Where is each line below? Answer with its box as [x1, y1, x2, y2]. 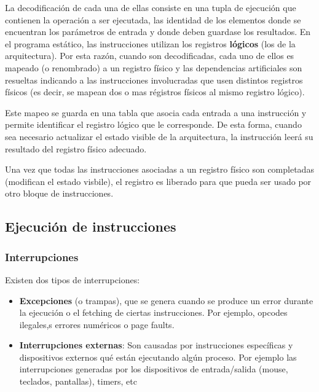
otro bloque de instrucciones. [5, 187, 114, 200]
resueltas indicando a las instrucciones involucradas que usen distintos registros [5, 73, 303, 86]
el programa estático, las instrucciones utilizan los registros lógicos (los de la [5, 37, 296, 50]
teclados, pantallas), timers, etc [19, 375, 137, 388]
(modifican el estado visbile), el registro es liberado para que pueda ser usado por [5, 174, 312, 187]
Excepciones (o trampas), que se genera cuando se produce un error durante [19, 294, 313, 307]
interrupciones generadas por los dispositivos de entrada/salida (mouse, [19, 363, 288, 375]
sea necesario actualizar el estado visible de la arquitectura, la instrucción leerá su [5, 130, 313, 143]
